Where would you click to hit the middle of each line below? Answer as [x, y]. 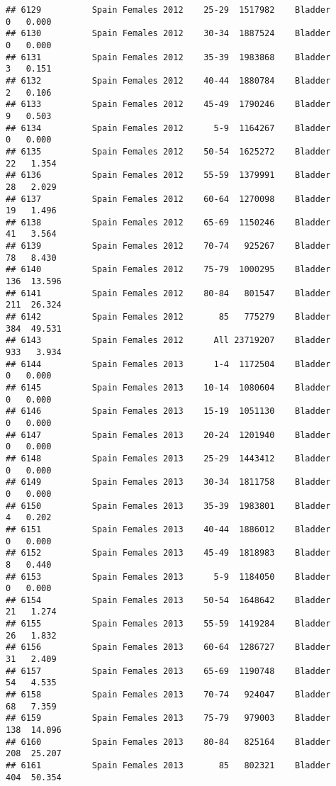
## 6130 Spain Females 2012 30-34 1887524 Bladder [168, 34]
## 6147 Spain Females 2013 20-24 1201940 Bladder [168, 435]
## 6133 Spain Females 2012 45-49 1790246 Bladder [168, 105]
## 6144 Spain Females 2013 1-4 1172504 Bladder [168, 364]
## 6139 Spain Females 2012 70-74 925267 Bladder [168, 246]
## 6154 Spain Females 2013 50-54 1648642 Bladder [168, 600]
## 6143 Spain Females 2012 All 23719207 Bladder [168, 341]
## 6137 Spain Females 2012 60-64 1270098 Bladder [168, 199]
